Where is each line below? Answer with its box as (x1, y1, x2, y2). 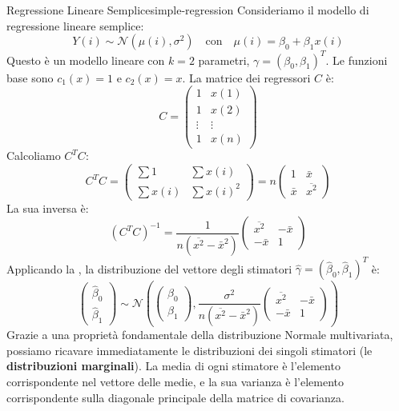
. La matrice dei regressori (182, 69, 311, 86)
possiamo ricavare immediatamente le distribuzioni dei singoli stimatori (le (6, 341, 373, 358)
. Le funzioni (325, 51, 388, 68)
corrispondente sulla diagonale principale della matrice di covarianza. (6, 389, 345, 405)
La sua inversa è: (6, 199, 89, 216)
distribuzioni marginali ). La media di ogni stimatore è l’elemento (6, 357, 341, 374)
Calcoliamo (6, 147, 61, 164)
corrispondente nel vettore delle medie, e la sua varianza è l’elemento (6, 373, 345, 389)
